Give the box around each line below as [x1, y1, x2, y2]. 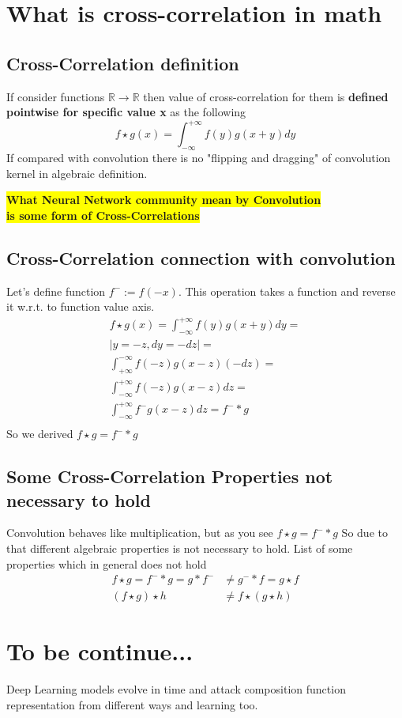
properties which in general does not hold [6, 555, 207, 572]
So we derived [6, 425, 73, 442]
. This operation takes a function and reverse [178, 282, 396, 299]
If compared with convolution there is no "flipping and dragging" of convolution [6, 149, 391, 166]
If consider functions [6, 88, 105, 104]
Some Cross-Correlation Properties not [6, 464, 333, 489]
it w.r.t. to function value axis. [6, 298, 155, 315]
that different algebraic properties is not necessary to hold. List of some [6, 539, 353, 556]
